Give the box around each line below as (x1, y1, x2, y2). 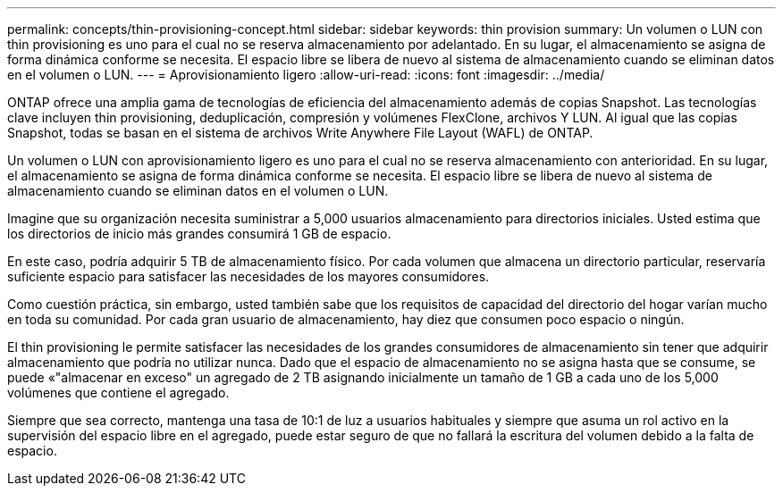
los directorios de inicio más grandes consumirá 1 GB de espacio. (7, 226, 391, 241)
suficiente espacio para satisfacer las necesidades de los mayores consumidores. (7, 269, 490, 284)
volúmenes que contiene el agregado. (7, 385, 230, 400)
